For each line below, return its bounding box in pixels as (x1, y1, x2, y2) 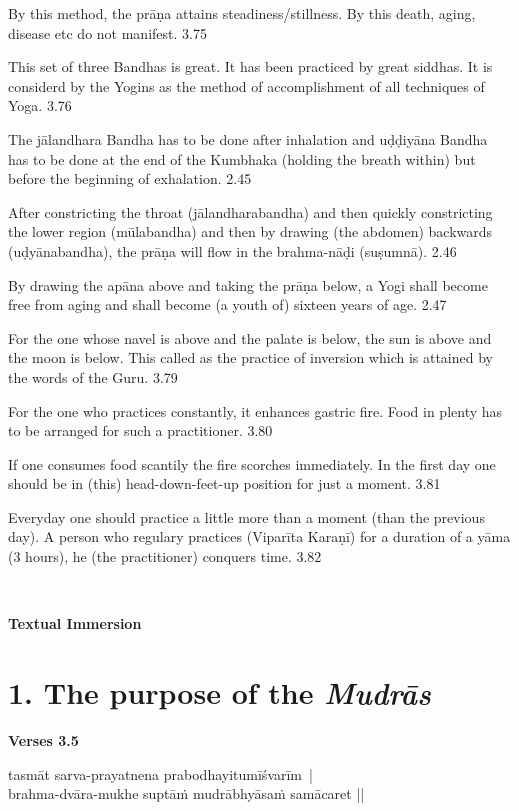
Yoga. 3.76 (8, 95, 72, 116)
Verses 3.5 (8, 729, 79, 750)
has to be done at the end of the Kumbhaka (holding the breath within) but (8, 148, 476, 169)
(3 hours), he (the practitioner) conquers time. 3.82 (8, 546, 322, 567)
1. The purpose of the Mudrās (8, 672, 431, 714)
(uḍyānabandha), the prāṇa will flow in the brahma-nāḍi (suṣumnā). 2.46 (8, 240, 457, 261)
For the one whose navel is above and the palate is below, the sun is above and (8, 327, 492, 348)
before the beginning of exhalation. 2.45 (8, 168, 252, 189)
